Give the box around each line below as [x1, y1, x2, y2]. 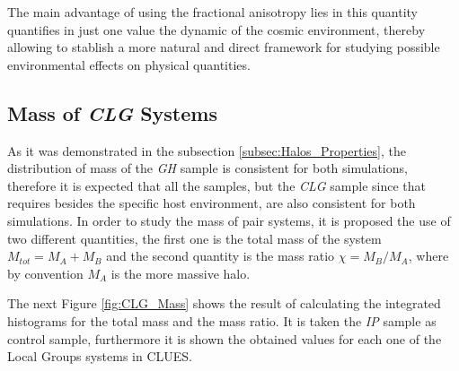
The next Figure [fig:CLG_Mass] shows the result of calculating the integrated [7, 294, 441, 313]
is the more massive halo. [110, 263, 251, 282]
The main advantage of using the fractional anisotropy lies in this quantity [7, 3, 418, 21]
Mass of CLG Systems [7, 99, 217, 126]
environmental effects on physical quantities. [7, 55, 251, 73]
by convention [7, 263, 84, 282]
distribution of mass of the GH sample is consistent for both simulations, [7, 159, 408, 177]
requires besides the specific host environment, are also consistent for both [7, 194, 416, 212]
